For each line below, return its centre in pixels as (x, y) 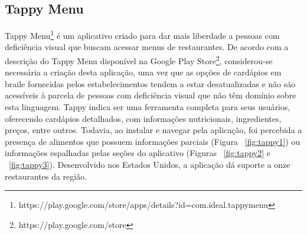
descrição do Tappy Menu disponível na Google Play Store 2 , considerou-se (139, 60)
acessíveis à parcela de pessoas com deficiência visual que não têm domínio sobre (151, 95)
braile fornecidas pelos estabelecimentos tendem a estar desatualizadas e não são (150, 83)
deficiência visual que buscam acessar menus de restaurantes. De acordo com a (147, 47)
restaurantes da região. (46, 176)
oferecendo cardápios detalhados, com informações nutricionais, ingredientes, (143, 118)
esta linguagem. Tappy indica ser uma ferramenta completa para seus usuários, (148, 107)
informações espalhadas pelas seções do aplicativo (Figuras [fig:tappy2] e (138, 153)
